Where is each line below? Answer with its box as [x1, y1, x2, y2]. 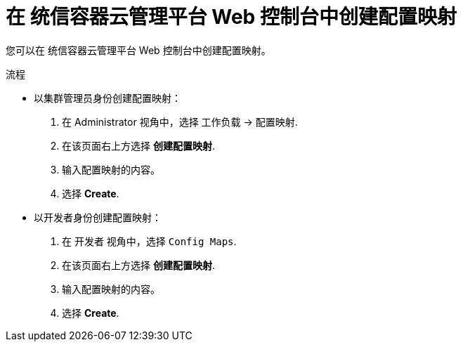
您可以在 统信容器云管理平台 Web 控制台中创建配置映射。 [6, 44, 271, 56]
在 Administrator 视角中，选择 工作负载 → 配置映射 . [62, 115, 298, 128]
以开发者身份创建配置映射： [34, 211, 162, 223]
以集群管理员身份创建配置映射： [34, 91, 181, 104]
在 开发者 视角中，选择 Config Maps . [62, 235, 237, 247]
